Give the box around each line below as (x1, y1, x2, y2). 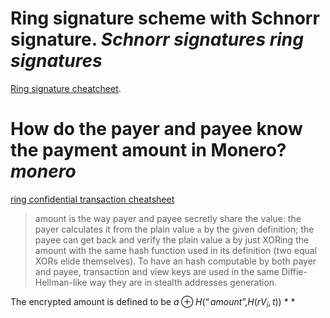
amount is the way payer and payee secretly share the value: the (34, 212, 302, 224)
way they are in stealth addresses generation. (89, 276, 278, 288)
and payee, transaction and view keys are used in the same (34, 265, 280, 277)
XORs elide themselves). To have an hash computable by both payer (34, 255, 317, 267)
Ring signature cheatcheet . (10, 82, 122, 94)
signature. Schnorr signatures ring (10, 28, 304, 51)
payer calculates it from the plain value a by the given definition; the (34, 223, 315, 235)
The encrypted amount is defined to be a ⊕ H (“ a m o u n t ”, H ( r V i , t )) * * (10, 295, 296, 310)
